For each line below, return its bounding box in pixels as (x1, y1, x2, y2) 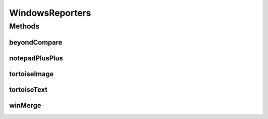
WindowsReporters (9, 7, 91, 18)
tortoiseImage (9, 70, 54, 78)
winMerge (9, 101, 42, 110)
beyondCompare (9, 38, 63, 46)
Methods (9, 22, 40, 31)
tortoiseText (9, 85, 48, 94)
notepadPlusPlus (9, 54, 64, 62)
